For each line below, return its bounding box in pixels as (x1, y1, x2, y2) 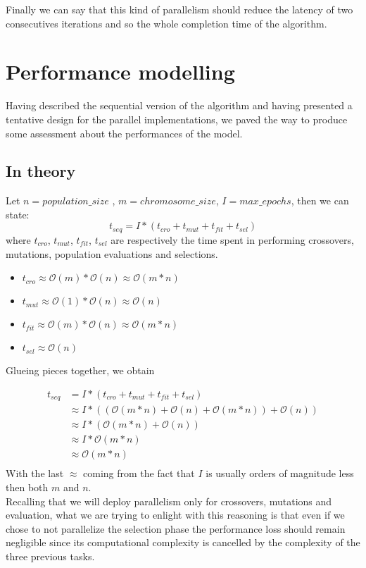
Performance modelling (6, 57, 235, 86)
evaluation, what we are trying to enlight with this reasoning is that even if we (6, 507, 345, 522)
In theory (6, 160, 76, 182)
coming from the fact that (83, 466, 195, 481)
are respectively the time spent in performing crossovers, (111, 232, 354, 247)
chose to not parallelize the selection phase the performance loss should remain (6, 521, 346, 536)
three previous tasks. (6, 548, 95, 563)
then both (6, 479, 49, 494)
